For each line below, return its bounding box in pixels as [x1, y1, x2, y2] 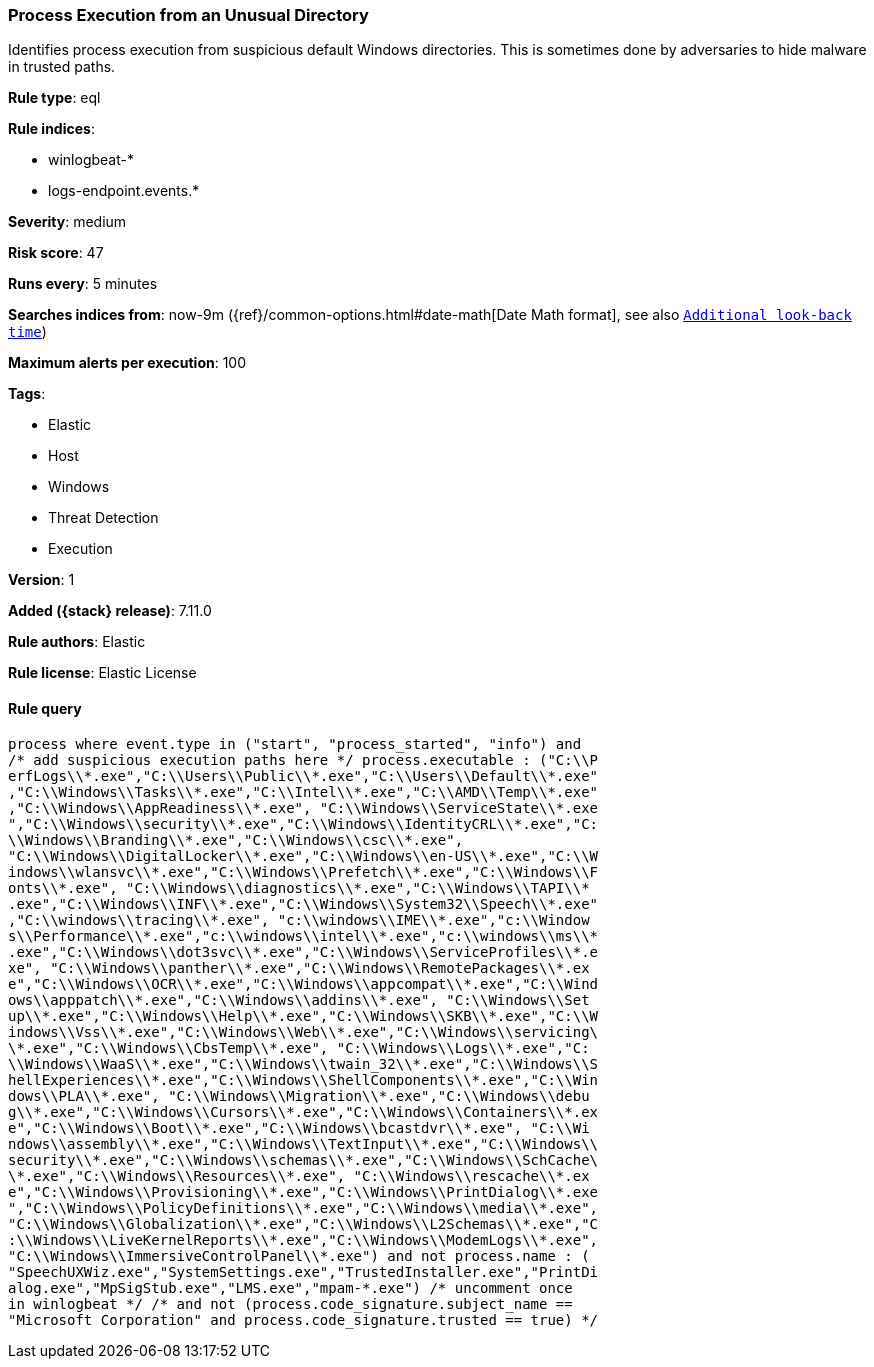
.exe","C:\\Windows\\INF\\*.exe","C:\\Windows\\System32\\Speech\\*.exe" [8, 895, 599, 912]
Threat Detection [48, 509, 159, 527]
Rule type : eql [8, 89, 101, 107]
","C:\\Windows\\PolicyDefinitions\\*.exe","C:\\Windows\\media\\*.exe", [8, 1199, 599, 1216]
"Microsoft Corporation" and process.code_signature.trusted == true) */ [8, 1311, 599, 1328]
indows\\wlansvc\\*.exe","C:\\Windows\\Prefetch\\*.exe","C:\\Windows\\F [8, 863, 599, 880]
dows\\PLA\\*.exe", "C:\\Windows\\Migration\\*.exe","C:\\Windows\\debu [8, 1087, 590, 1104]
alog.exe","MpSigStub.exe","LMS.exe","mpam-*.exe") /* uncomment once [8, 1279, 573, 1296]
